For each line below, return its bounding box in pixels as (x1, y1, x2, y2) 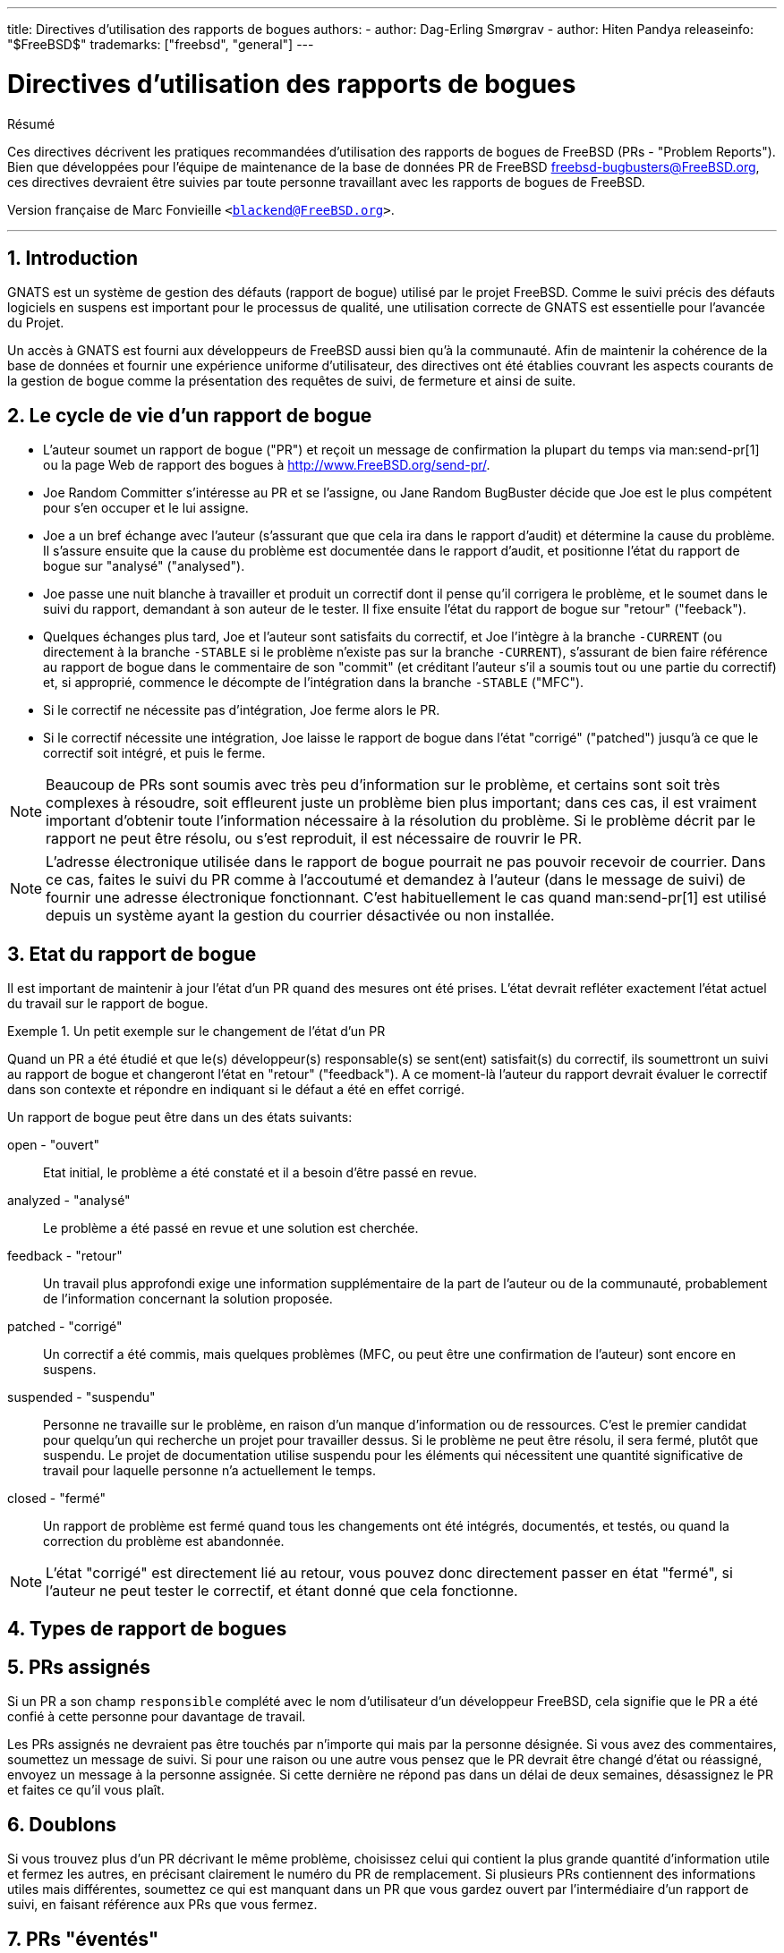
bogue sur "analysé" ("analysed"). (43, 558, 245, 574)
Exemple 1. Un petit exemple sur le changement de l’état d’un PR (7, 1023, 386, 1040)
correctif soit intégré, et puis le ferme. (43, 745, 266, 761)
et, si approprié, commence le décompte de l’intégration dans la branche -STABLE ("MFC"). (43, 675, 584, 691)
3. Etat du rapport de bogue (7, 942, 257, 965)
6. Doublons (7, 1813, 117, 1836)
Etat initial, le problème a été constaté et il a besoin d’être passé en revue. (43, 1165, 477, 1181)
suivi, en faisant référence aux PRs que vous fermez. (7, 1897, 318, 1913)
